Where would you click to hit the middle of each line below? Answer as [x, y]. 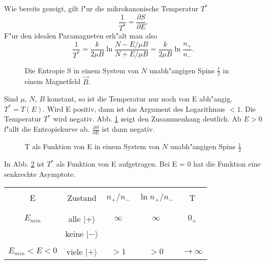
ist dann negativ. [128, 129]
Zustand [82, 198]
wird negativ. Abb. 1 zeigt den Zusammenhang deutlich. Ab [147, 119]
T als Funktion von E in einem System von [92, 146]
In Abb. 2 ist [24, 164]
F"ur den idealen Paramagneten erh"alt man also [81, 35]
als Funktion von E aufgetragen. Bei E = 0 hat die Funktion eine [158, 164]
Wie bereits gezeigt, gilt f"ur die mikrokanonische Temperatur [101, 8]
